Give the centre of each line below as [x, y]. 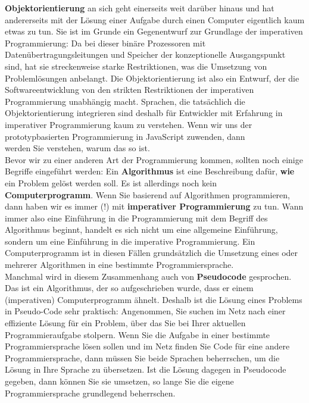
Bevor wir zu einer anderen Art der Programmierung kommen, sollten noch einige [154, 159]
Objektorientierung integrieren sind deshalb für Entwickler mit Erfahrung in [144, 113]
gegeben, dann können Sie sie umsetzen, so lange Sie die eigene [119, 381]
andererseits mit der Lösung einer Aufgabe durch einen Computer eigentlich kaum [155, 19]
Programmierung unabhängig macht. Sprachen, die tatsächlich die [125, 101]
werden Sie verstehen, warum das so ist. [77, 148]
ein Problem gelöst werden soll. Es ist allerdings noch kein [111, 182]
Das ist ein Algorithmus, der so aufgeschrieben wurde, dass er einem [129, 288]
